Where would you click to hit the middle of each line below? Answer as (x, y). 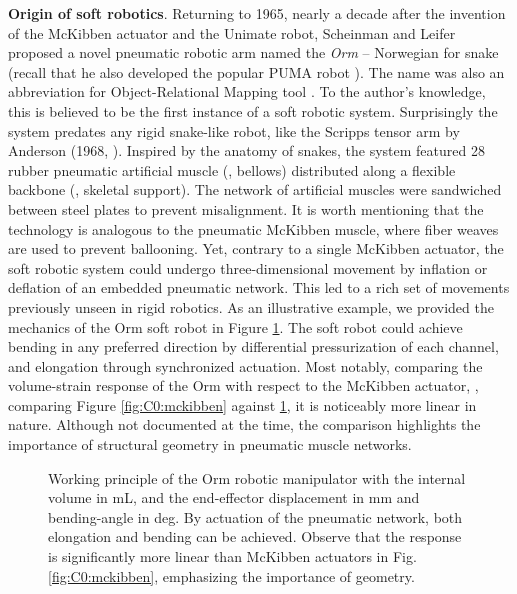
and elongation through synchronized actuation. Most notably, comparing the (245, 365)
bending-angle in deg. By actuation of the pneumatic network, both (255, 516)
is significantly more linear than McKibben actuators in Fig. (232, 556)
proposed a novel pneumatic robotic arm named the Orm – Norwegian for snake (253, 52)
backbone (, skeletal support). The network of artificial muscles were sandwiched (255, 189)
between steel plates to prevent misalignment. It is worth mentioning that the (246, 208)
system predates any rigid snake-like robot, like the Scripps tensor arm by (234, 130)
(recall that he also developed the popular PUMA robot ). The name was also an (256, 71)
